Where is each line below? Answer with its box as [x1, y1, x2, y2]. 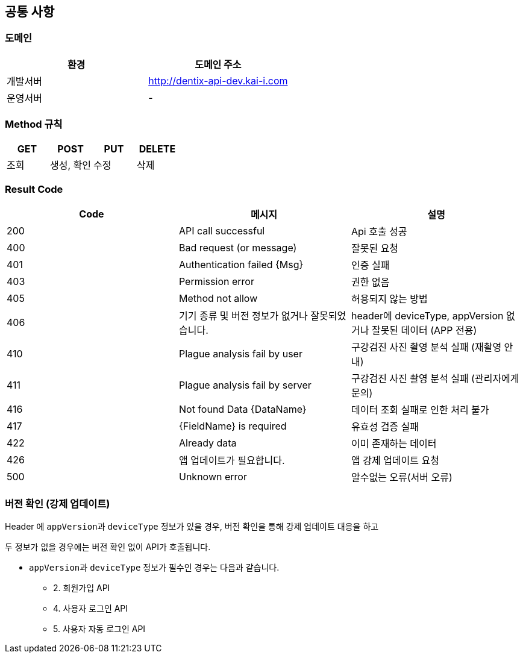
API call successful [178, 225, 265, 237]
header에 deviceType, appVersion [351, 310, 504, 322]
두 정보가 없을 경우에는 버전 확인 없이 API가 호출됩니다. [5, 542, 211, 553]
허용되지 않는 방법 [351, 293, 428, 305]
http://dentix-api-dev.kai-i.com [148, 74, 288, 87]
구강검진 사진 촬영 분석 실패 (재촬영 [351, 341, 502, 354]
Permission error [178, 275, 254, 288]
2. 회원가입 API [53, 583, 110, 594]
